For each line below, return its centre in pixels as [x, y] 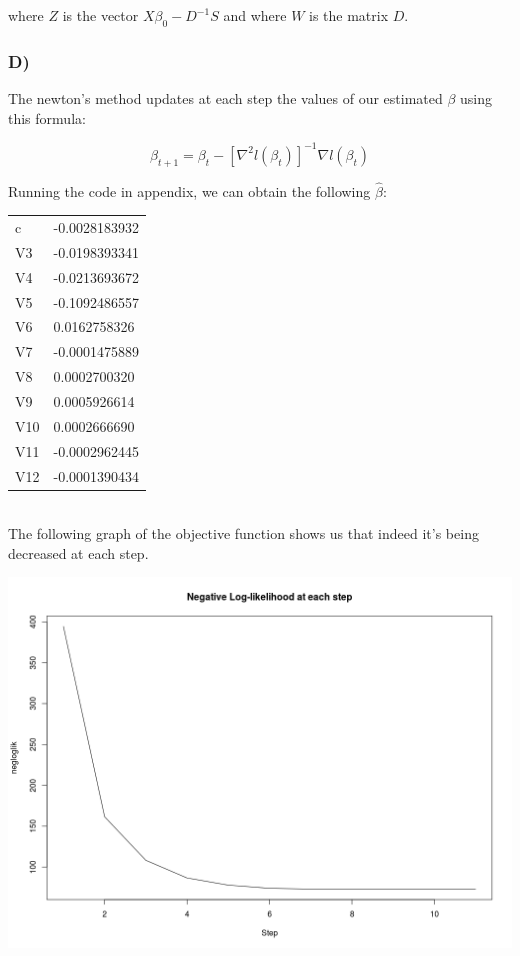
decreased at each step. [78, 552]
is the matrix [349, 15]
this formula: [47, 117]
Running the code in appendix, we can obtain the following [189, 190]
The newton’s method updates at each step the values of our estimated [225, 98]
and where [255, 15]
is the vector [100, 15]
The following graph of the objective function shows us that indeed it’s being [243, 533]
